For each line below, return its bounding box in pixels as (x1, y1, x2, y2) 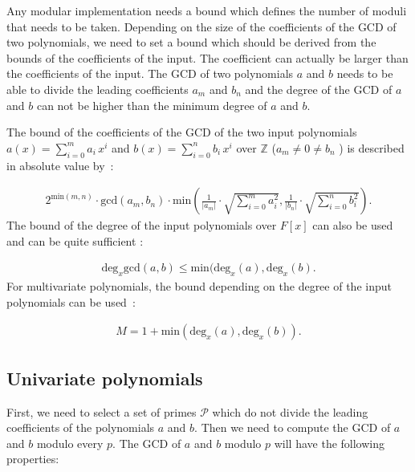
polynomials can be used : (6, 293, 136, 310)
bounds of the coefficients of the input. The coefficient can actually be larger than (6, 49, 409, 66)
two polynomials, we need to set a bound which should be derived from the (6, 34, 376, 51)
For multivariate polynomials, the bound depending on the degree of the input (6, 278, 392, 295)
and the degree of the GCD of (245, 80, 393, 97)
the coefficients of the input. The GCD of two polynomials (6, 65, 294, 82)
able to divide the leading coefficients (6, 80, 189, 97)
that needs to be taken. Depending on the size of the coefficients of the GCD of (6, 18, 397, 35)
